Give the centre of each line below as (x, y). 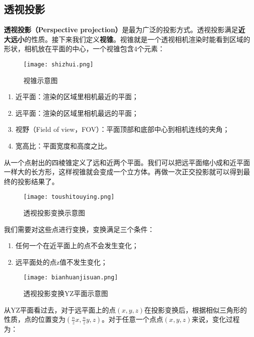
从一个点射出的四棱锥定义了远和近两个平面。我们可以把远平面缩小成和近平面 (127, 162)
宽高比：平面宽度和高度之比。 (63, 146)
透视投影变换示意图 (54, 213)
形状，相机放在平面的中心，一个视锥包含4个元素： (84, 49)
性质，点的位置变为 (35, 319)
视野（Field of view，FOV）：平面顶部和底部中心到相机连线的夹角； (122, 129)
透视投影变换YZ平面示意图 (66, 293)
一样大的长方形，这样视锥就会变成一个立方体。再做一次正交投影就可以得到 (124, 172)
